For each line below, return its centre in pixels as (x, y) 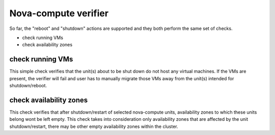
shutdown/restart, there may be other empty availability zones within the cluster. (94, 126)
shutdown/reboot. (28, 86)
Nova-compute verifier (59, 13)
